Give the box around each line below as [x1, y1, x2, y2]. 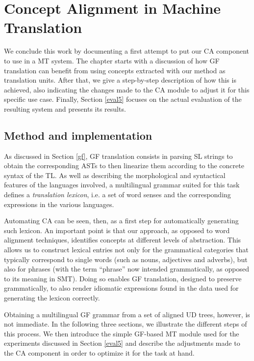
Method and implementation [4, 127, 152, 143]
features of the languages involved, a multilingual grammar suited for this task [4, 180, 240, 190]
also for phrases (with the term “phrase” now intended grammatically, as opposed [4, 264, 249, 274]
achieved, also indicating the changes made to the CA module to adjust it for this [4, 84, 250, 94]
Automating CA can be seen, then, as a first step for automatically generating [4, 215, 239, 226]
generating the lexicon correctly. [4, 292, 100, 302]
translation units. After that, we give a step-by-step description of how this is [4, 75, 236, 85]
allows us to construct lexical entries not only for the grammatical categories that [4, 244, 249, 255]
